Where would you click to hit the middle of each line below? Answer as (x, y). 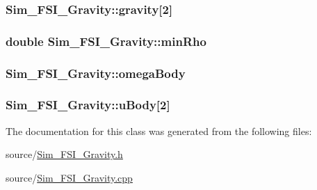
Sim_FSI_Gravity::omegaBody (96, 73)
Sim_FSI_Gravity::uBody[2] (88, 105)
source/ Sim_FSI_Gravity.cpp (69, 177)
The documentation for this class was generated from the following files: (159, 130)
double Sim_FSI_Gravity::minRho (106, 41)
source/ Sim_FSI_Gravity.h (64, 154)
